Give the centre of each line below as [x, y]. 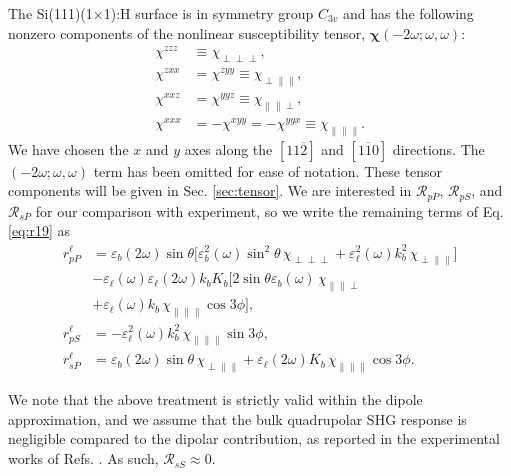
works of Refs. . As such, [83, 458]
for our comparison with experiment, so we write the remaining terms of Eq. [269, 210]
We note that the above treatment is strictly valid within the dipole [215, 399]
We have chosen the [68, 148]
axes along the [228, 148]
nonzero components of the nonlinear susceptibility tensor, [187, 32]
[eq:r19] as [39, 230]
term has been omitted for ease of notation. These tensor [268, 170]
